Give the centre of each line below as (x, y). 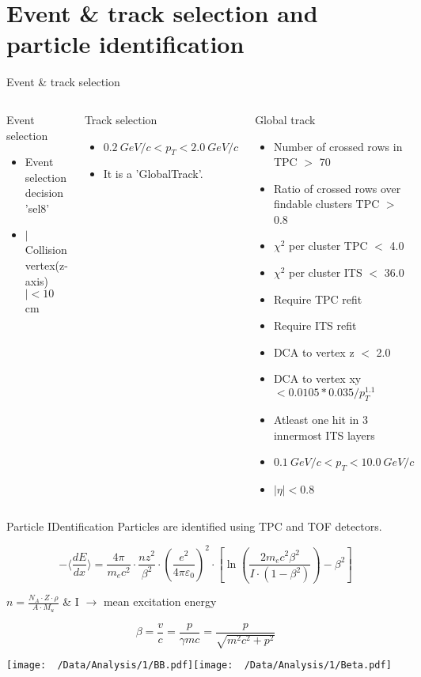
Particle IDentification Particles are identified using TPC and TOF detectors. (194, 526)
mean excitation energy (160, 601)
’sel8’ (37, 208)
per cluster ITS (326, 272)
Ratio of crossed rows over (337, 188)
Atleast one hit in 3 (320, 419)
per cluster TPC (328, 246)
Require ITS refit (315, 325)
